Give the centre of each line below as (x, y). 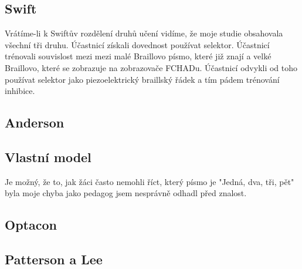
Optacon (31, 225)
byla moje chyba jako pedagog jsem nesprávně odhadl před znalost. (126, 193)
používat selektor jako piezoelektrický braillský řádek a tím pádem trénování (142, 79)
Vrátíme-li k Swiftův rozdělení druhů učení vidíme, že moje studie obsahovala (144, 33)
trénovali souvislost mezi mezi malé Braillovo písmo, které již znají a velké (138, 56)
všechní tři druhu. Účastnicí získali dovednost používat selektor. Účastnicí (137, 44)
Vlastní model (48, 157)
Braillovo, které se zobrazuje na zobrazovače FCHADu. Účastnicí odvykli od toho (151, 67)
